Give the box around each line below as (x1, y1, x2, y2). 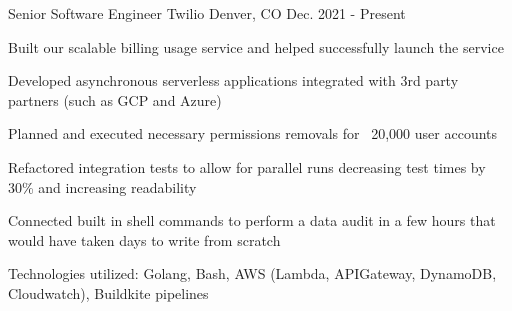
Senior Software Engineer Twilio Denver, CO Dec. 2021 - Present (8, 3, 406, 23)
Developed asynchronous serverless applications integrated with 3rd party (8, 70, 459, 91)
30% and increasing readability (8, 176, 197, 197)
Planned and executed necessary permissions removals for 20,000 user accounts (8, 123, 498, 144)
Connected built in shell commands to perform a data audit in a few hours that (8, 210, 496, 231)
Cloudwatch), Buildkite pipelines (8, 282, 209, 303)
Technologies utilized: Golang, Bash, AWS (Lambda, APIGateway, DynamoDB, (8, 263, 497, 284)
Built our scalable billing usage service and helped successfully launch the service (8, 36, 504, 57)
